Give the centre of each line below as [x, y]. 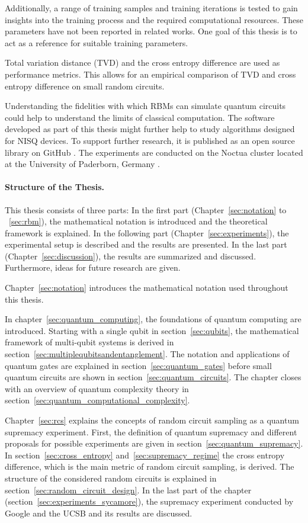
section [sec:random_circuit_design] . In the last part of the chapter [128, 490]
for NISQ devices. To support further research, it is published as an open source [150, 140]
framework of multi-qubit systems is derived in [89, 342]
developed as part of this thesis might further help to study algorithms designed [150, 129]
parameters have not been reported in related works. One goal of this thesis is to [151, 31]
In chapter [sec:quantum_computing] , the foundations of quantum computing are [153, 319]
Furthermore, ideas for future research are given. [93, 267]
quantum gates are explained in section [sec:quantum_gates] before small [138, 365]
